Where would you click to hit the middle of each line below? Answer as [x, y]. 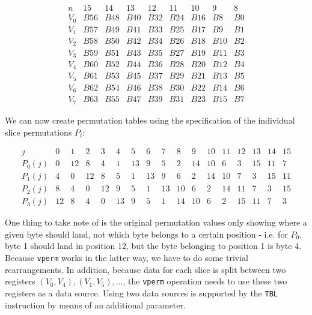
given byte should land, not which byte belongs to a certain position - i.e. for [146, 234]
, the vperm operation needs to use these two [205, 281]
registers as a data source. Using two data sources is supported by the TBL [141, 292]
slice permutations [38, 132]
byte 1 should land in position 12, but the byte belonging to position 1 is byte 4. [153, 246]
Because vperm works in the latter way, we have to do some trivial [127, 258]
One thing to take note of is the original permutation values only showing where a [156, 222]
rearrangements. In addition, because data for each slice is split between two [145, 269]
